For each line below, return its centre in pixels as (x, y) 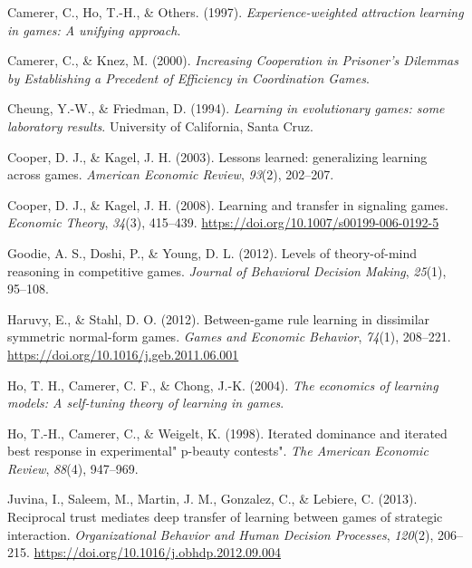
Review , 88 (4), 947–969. (73, 468)
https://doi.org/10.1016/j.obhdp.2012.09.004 (157, 552)
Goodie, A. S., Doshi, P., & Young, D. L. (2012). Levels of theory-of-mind (212, 252)
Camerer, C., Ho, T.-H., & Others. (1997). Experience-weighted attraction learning (236, 12)
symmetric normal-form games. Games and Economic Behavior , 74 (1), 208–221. (229, 337)
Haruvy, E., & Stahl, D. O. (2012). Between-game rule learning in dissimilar (219, 318)
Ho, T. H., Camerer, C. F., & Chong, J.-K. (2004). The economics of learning (223, 385)
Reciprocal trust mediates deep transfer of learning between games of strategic (225, 517)
